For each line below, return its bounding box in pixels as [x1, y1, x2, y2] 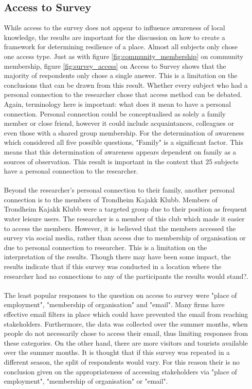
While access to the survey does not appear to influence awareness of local [4, 22, 225, 33]
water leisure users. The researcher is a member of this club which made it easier [4, 214, 245, 224]
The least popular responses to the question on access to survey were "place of [4, 290, 237, 300]
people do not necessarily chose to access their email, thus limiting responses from [4, 328, 248, 338]
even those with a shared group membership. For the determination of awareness [4, 127, 245, 137]
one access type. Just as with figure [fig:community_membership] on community [4, 51, 244, 61]
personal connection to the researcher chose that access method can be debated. [4, 89, 242, 99]
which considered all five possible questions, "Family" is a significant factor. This [4, 137, 244, 147]
